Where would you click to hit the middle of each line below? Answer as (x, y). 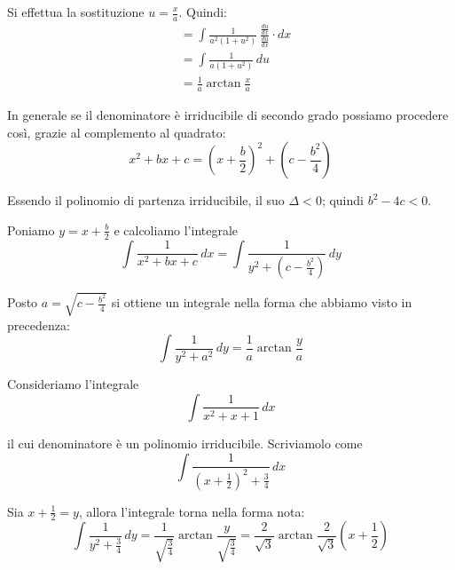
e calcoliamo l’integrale (176, 230)
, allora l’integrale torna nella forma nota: (192, 511)
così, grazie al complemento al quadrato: (117, 132)
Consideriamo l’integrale (73, 384)
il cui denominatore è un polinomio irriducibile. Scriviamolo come (185, 443)
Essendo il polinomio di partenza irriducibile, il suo (146, 200)
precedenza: (39, 325)
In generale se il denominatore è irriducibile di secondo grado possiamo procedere (228, 115)
